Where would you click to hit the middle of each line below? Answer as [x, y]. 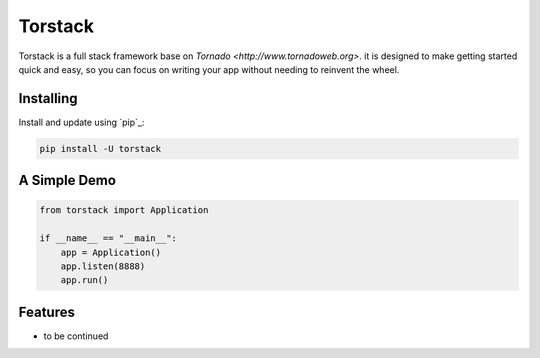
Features [46, 311]
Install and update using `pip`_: [81, 122]
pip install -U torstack [100, 148]
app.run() [84, 280]
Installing [48, 98]
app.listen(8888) [103, 266]
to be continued [76, 336]
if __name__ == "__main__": [108, 238]
